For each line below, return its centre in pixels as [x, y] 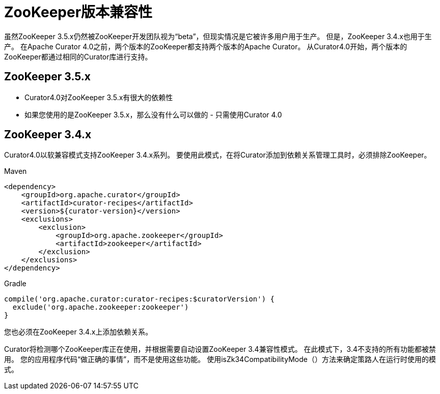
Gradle [15, 284]
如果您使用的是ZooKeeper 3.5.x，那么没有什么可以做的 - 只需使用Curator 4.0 [153, 114]
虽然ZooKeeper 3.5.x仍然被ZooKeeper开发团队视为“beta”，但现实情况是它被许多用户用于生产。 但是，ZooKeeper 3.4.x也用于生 [218, 36]
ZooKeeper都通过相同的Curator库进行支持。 [78, 56]
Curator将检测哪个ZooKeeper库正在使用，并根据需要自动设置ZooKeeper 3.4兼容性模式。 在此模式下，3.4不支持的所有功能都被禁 [220, 349]
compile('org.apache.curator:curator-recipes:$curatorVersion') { [140, 299]
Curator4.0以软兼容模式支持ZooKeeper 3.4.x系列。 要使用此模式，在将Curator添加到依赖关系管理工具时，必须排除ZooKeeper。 [218, 155]
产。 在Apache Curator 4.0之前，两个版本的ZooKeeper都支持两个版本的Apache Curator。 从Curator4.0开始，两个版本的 [206, 46]
